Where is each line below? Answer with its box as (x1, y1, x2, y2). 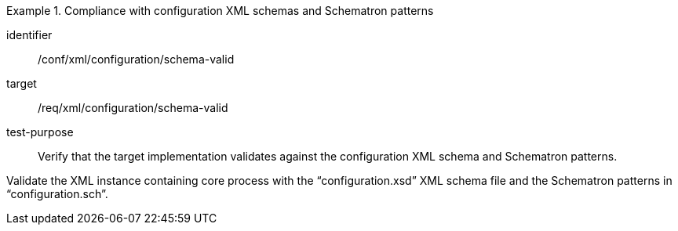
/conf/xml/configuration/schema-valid (38, 52, 235, 66)
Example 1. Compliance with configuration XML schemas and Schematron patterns (6, 4, 434, 17)
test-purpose (6, 125, 74, 139)
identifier (6, 28, 53, 42)
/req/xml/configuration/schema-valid (38, 101, 228, 114)
